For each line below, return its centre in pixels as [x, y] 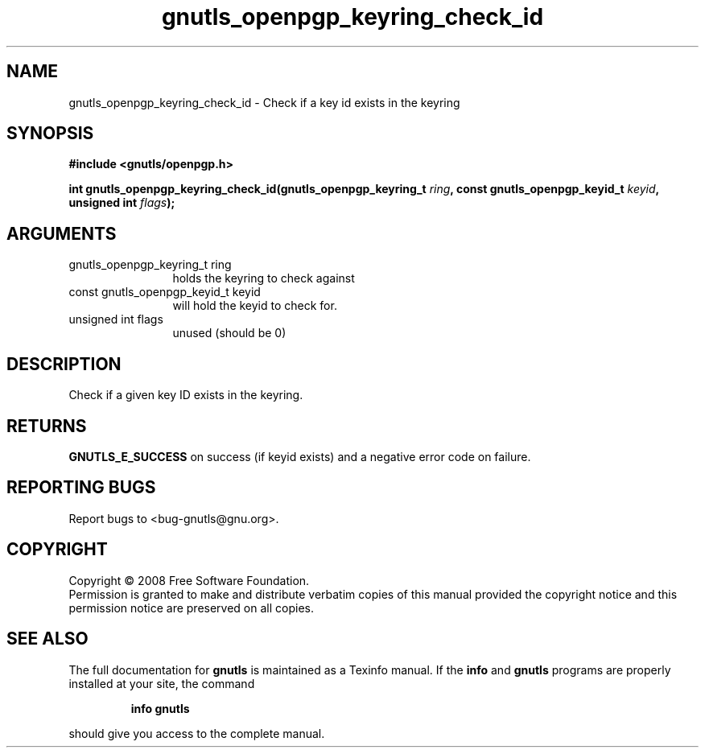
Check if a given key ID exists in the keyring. [186, 395]
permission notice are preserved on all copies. [191, 608]
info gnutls [160, 708]
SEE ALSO [47, 639]
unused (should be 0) [229, 333]
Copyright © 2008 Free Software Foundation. [189, 580]
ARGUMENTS [62, 233]
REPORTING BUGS [81, 488]
